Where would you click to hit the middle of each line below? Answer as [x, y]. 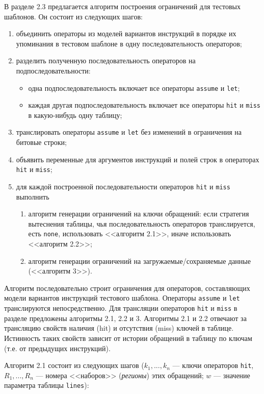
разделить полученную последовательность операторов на [106, 60]
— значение [232, 375]
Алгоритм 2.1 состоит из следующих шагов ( [74, 365]
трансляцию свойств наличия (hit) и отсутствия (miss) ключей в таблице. [119, 328]
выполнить [33, 196]
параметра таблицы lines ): [47, 385]
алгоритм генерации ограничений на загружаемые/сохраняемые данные [139, 261]
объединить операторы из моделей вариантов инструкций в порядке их [126, 33]
